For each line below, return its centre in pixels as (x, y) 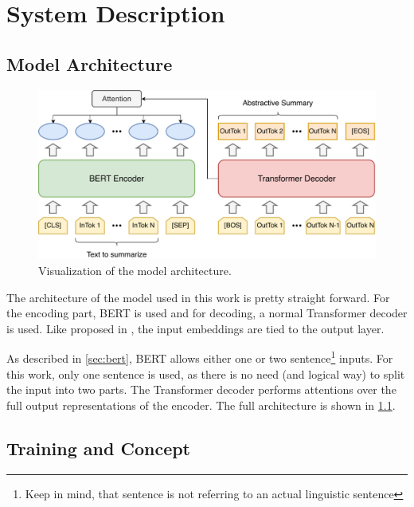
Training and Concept (98, 448)
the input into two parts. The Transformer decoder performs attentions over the (201, 389)
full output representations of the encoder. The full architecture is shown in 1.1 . (201, 405)
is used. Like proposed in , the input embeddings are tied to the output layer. (195, 328)
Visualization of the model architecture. (135, 270)
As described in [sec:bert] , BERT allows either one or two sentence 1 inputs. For (200, 357)
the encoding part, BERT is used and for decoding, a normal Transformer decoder (207, 313)
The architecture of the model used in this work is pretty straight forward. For (198, 297)
